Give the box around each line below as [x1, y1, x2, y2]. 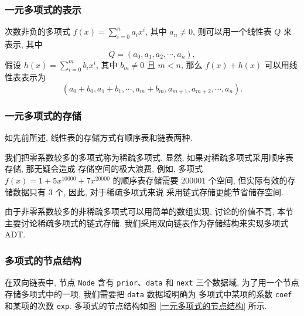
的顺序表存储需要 [112, 174, 179, 186]
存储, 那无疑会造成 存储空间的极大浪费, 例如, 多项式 [5, 162, 203, 175]
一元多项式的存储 [5, 108, 81, 123]
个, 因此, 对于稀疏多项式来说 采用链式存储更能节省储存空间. [55, 185, 283, 198]
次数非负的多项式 [5, 25, 70, 38]
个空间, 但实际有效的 [208, 174, 288, 186]
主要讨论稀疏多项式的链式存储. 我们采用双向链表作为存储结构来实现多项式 [5, 216, 289, 229]
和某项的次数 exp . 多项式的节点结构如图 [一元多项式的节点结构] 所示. [5, 299, 267, 311]
